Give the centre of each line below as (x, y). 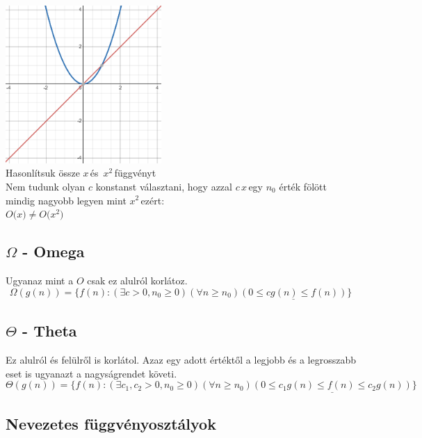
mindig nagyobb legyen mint (66, 200)
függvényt (135, 173)
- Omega (54, 251)
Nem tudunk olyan (46, 186)
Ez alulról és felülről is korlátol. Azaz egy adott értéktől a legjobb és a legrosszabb (181, 359)
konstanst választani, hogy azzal (164, 186)
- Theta (50, 331)
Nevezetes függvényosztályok (111, 423)
